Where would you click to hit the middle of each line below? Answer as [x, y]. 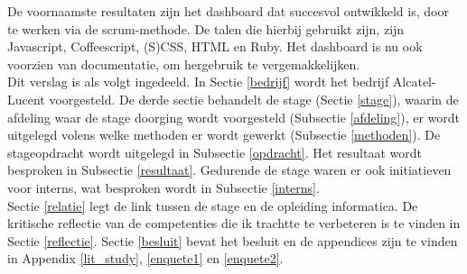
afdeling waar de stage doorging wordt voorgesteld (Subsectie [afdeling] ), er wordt [234, 117]
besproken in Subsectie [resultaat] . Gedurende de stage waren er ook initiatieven [229, 170]
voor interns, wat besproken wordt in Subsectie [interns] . [163, 187]
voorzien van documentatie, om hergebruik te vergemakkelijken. [184, 64]
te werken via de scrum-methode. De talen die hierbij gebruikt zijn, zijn [206, 28]
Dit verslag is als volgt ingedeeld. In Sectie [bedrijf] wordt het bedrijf [198, 82]
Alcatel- [414, 82]
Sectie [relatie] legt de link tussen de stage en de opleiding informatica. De [213, 205]
